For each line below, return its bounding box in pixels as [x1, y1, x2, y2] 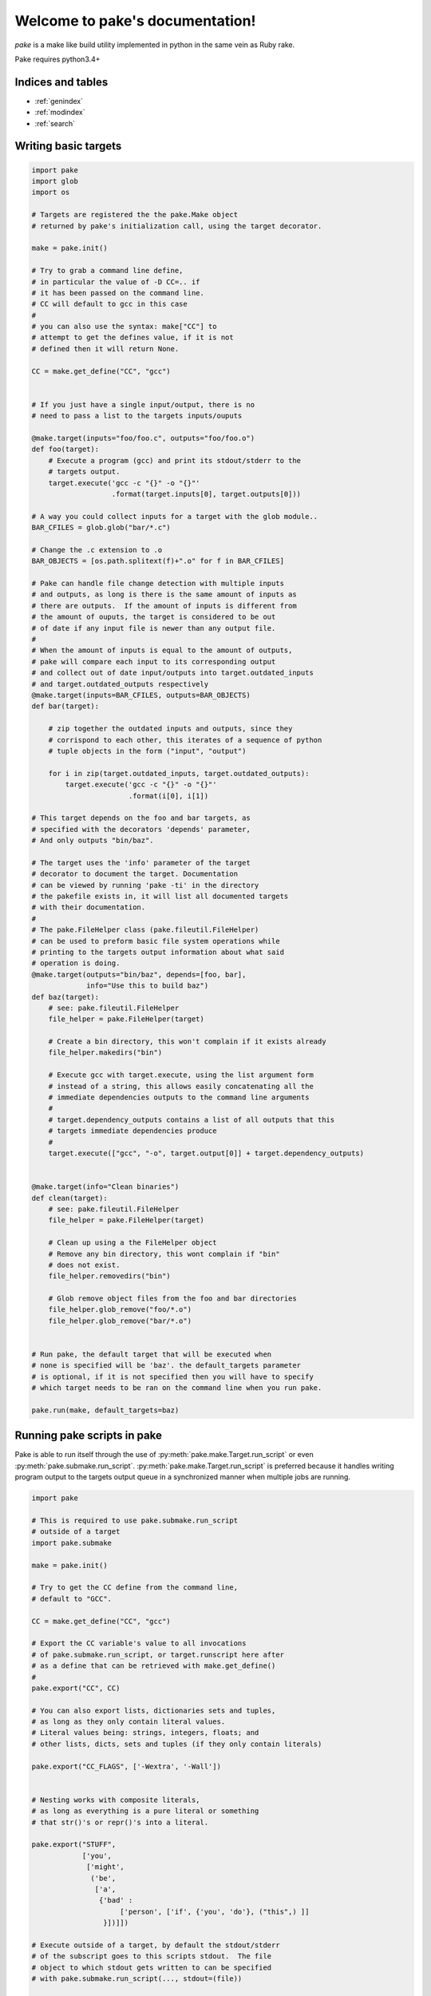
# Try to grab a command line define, [31, 266, 184, 275]
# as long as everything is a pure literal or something [31, 1807, 259, 1816]
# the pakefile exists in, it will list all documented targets [31, 892, 289, 901]
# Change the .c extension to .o [31, 545, 163, 554]
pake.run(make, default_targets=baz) [31, 1405, 180, 1415]
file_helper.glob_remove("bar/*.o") [48, 1316, 192, 1325]
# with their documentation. [31, 903, 146, 912]
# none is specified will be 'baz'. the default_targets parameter [31, 1361, 302, 1370]
